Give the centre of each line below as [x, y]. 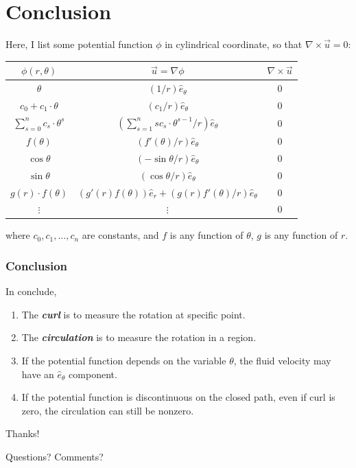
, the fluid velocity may [282, 361]
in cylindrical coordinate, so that [234, 44]
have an [38, 374]
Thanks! [23, 433]
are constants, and [120, 235]
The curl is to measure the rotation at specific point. [133, 314]
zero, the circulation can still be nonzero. [108, 410]
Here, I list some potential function [79, 44]
